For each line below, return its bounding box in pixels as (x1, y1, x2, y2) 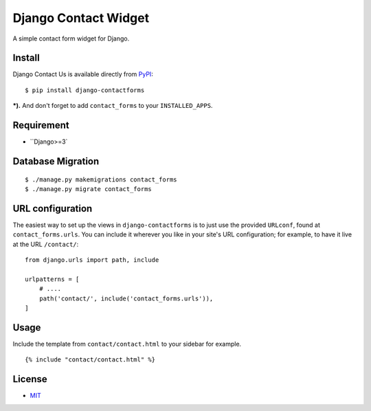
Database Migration (12, 155, 100, 167)
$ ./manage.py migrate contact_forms (25, 185, 153, 192)
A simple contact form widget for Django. (12, 34, 130, 43)
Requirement (12, 120, 70, 131)
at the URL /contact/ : (12, 240, 79, 248)
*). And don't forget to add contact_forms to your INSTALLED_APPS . (12, 102, 213, 110)
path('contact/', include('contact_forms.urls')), (38, 294, 214, 302)
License (12, 373, 47, 385)
